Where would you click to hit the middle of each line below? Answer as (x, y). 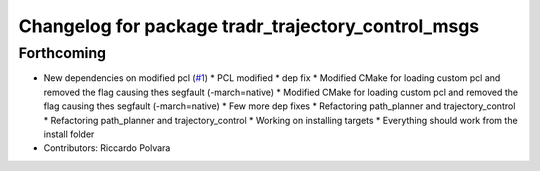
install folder (69, 134)
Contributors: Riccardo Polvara (107, 148)
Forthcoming (62, 53)
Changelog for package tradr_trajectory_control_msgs (249, 26)
